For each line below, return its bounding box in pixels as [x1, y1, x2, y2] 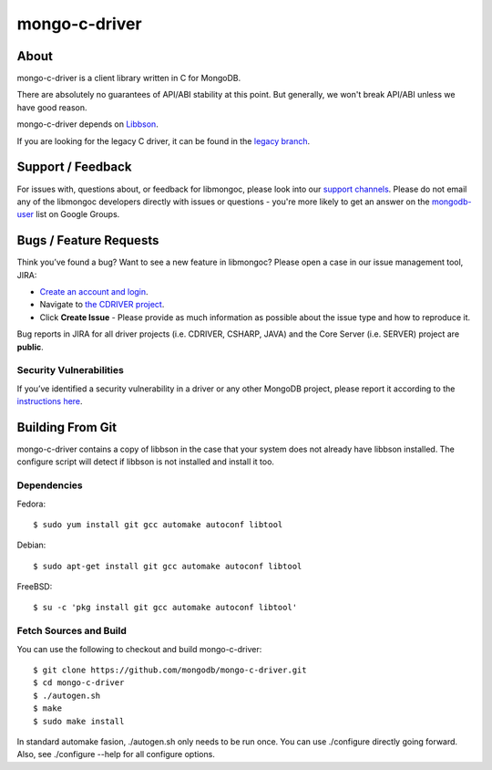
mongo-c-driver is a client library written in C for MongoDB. [16, 73, 241, 84]
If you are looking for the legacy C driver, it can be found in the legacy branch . [16, 135, 311, 146]
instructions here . [16, 396, 83, 407]
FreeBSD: [16, 581, 53, 592]
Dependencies [16, 479, 84, 492]
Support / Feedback [16, 160, 132, 175]
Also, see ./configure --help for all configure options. [16, 749, 216, 760]
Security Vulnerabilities [16, 364, 125, 377]
